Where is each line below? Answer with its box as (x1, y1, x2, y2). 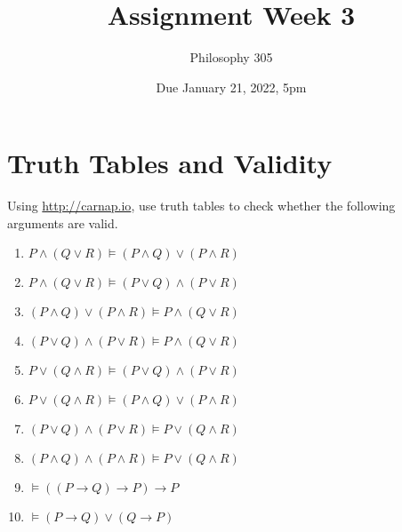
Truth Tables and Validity (7, 145, 333, 181)
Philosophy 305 (189, 48, 273, 67)
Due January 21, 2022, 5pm (156, 77, 307, 96)
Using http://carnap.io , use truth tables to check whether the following (7, 196, 396, 215)
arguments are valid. (7, 213, 118, 232)
